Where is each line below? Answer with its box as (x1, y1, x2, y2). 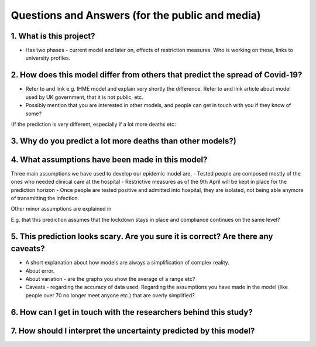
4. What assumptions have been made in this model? (11, 154, 208, 164)
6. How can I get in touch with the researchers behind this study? (11, 307, 253, 317)
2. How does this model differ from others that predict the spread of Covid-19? (11, 70, 303, 80)
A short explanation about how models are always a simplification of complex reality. (25, 259, 229, 266)
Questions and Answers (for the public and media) (11, 9, 261, 22)
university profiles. (25, 54, 70, 61)
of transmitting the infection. (11, 195, 80, 202)
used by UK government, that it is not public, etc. (25, 94, 143, 101)
